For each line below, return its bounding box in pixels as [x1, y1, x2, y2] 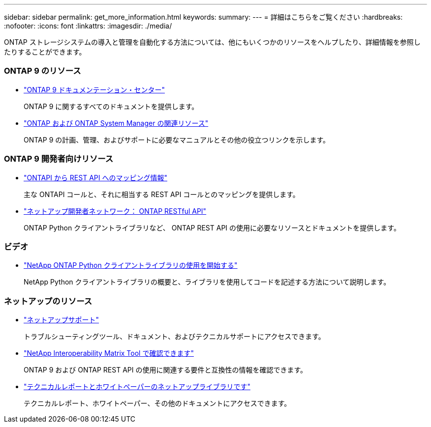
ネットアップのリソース [4, 296, 92, 306]
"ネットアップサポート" [24, 315, 99, 324]
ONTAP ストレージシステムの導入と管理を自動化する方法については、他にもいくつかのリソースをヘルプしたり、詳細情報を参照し [4, 38, 421, 46]
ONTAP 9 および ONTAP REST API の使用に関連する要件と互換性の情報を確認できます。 [24, 366, 308, 374]
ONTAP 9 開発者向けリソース [4, 154, 114, 164]
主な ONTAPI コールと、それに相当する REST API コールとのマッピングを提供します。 [24, 190, 300, 199]
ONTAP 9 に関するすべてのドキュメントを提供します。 [24, 102, 199, 111]
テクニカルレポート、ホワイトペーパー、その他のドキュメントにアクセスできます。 [24, 399, 291, 407]
